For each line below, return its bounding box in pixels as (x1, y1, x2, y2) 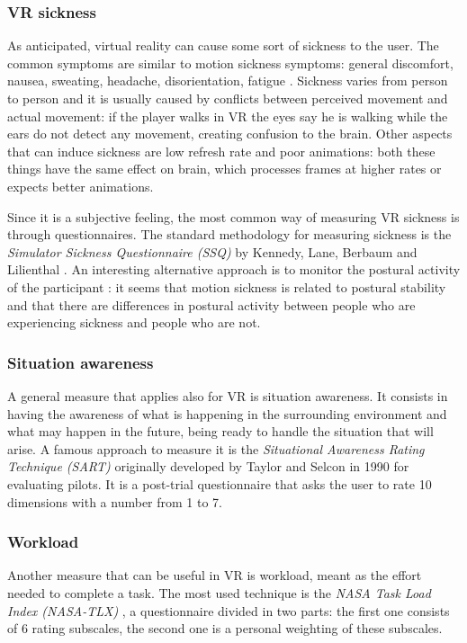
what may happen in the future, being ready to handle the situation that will (7, 422, 434, 441)
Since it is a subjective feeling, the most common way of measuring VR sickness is (7, 207, 460, 226)
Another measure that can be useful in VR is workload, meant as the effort (7, 566, 422, 585)
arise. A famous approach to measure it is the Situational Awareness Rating (7, 439, 425, 458)
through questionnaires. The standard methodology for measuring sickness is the (7, 225, 452, 244)
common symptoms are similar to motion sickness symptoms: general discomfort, (7, 53, 454, 72)
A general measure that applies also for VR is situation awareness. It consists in (7, 386, 448, 405)
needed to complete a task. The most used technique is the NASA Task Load (7, 583, 431, 602)
